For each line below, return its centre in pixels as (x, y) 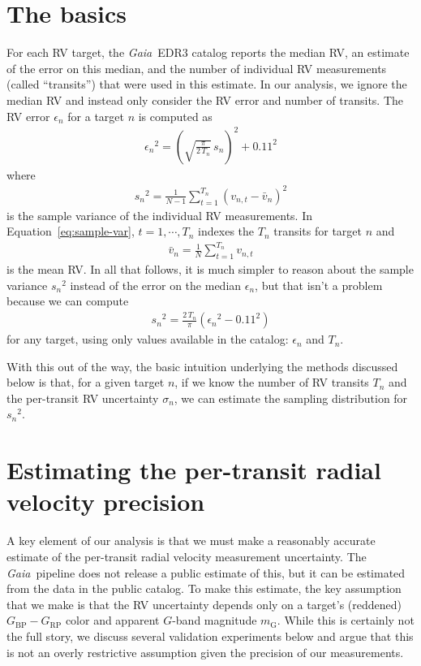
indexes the (226, 231)
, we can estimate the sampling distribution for (291, 398)
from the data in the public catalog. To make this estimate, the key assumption (204, 588)
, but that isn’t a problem (319, 285)
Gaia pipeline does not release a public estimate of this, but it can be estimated (206, 572)
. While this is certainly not (346, 620)
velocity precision (106, 502)
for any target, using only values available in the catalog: (148, 339)
